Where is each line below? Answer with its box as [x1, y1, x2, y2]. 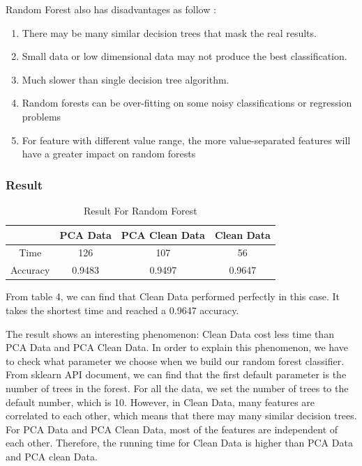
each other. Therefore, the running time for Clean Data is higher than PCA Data [6, 435, 353, 450]
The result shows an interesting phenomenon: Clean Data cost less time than [6, 326, 334, 341]
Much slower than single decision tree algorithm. [22, 72, 229, 86]
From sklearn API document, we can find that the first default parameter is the [6, 367, 347, 382]
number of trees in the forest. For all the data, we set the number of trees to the [6, 380, 349, 395]
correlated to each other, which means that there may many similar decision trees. [6, 408, 357, 423]
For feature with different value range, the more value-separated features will [22, 132, 351, 147]
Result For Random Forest [83, 203, 197, 217]
